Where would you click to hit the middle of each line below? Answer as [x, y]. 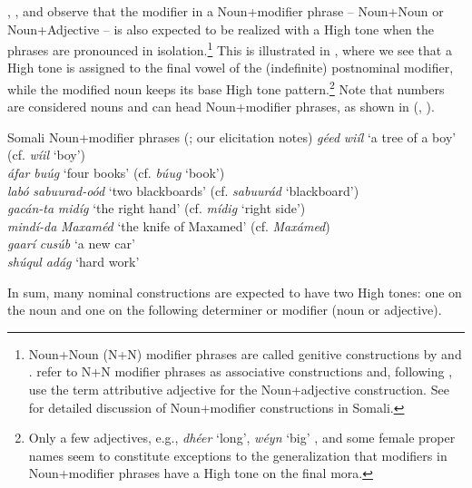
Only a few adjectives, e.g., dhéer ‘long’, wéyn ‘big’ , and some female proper [242, 438]
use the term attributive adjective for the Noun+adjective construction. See [239, 389]
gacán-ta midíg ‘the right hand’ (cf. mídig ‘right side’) [157, 208]
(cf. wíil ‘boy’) [47, 155]
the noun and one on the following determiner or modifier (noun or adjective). [225, 310]
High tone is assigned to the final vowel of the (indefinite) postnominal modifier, [231, 68]
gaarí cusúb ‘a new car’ [71, 244]
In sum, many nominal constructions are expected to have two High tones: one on [235, 292]
